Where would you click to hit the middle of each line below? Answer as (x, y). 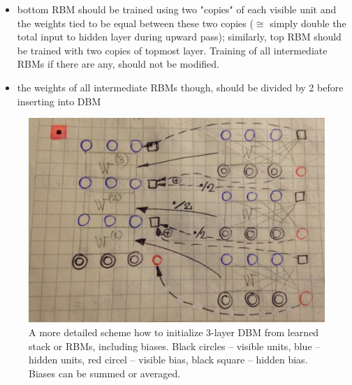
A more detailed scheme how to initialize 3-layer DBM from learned (174, 332)
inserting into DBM (59, 101)
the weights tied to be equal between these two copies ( (135, 23)
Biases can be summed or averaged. (105, 373)
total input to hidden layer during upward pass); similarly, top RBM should (179, 37)
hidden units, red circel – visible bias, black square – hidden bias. (168, 360)
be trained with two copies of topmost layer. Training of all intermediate (172, 50)
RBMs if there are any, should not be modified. (118, 64)
